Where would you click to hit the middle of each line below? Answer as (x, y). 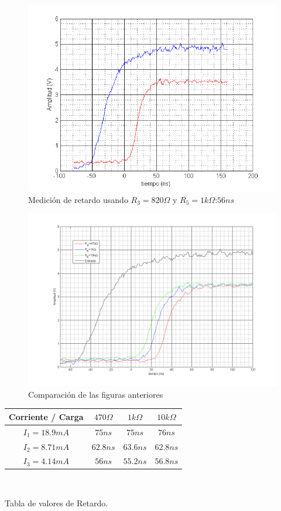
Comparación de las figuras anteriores (96, 394)
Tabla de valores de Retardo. (56, 503)
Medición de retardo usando (78, 199)
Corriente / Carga (46, 416)
